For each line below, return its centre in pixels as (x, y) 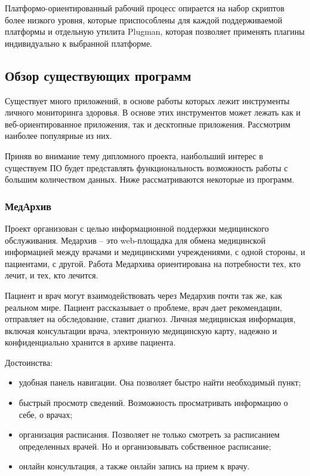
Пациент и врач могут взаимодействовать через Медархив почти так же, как (144, 295)
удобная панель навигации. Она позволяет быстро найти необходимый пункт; (160, 382)
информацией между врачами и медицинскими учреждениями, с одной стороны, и (155, 252)
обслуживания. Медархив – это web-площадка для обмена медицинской (135, 240)
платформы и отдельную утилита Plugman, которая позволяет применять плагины (155, 31)
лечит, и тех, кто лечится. (52, 275)
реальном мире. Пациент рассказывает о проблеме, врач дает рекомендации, (144, 307)
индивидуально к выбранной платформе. (79, 43)
